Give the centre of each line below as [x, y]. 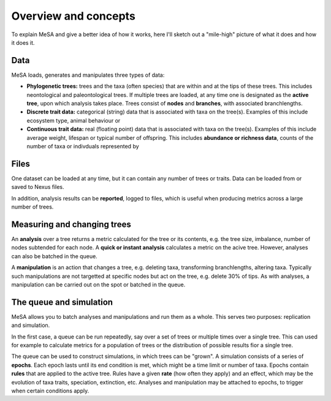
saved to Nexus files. [38, 187]
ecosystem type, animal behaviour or [74, 120]
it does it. [23, 42]
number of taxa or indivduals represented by [83, 146]
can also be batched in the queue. [54, 256]
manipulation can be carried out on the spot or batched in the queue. [98, 285]
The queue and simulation [62, 302]
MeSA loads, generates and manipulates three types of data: [88, 75]
